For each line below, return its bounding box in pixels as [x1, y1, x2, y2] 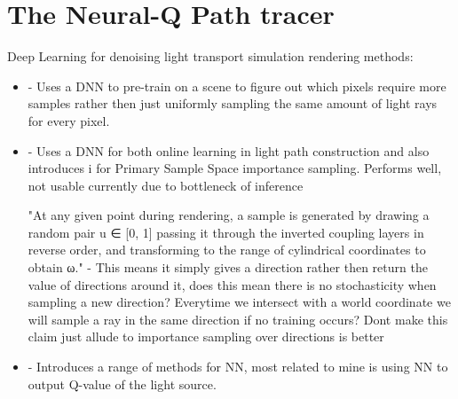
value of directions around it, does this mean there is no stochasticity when [28, 275, 437, 293]
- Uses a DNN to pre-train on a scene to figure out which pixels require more [28, 76, 446, 95]
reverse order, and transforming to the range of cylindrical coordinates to [28, 240, 426, 259]
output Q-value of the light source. [28, 374, 217, 393]
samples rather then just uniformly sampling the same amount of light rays [28, 94, 438, 113]
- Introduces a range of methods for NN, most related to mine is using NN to [28, 357, 448, 376]
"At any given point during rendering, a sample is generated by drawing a [28, 206, 430, 224]
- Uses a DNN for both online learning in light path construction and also [28, 141, 430, 160]
